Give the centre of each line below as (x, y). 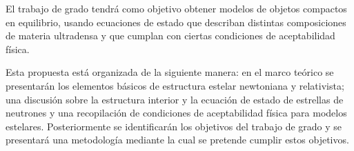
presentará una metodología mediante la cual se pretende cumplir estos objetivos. (177, 140)
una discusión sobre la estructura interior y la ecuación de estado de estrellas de (175, 99)
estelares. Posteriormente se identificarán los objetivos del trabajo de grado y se (174, 126)
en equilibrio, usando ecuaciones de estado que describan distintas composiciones (176, 22)
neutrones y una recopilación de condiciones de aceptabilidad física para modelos (176, 113)
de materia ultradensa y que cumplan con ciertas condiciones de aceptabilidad (170, 36)
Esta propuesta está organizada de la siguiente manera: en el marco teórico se (170, 72)
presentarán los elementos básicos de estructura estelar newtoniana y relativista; (175, 85)
